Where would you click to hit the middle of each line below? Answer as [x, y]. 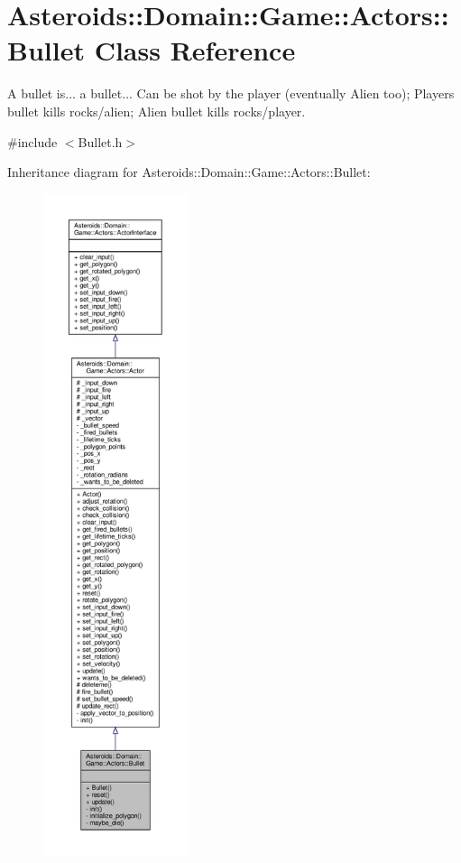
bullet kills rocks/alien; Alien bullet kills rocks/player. [157, 111]
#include [32, 141]
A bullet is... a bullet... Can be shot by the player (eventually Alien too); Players [231, 93]
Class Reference [195, 50]
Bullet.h [100, 141]
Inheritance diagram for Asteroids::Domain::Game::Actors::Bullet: [189, 172]
